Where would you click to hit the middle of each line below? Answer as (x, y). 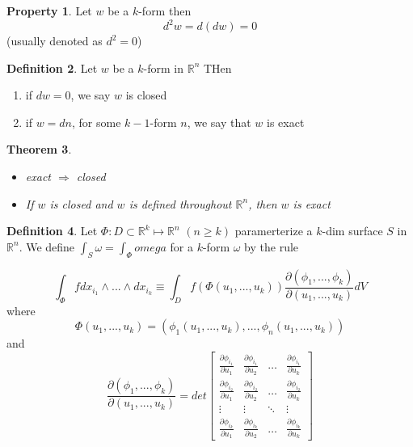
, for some (97, 122)
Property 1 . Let (49, 11)
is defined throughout (180, 203)
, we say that (219, 122)
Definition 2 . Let (52, 67)
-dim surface (352, 231)
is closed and (81, 203)
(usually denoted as (55, 41)
